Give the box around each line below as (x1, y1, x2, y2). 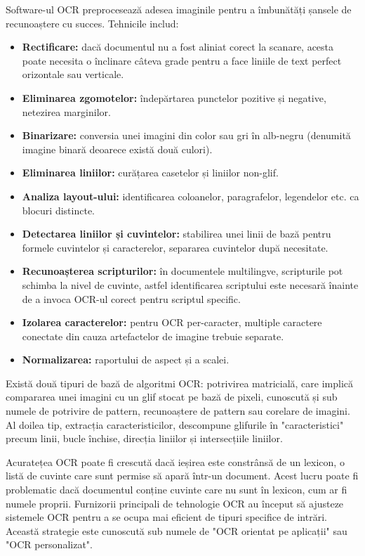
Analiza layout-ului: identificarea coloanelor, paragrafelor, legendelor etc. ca (22, 188, 359, 203)
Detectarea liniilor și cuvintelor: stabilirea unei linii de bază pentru (22, 226, 331, 241)
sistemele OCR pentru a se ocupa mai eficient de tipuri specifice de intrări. (6, 510, 327, 524)
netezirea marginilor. (22, 104, 111, 119)
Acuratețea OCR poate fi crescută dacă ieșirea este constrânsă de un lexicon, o (6, 454, 345, 469)
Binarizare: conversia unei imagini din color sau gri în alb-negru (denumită (22, 128, 351, 143)
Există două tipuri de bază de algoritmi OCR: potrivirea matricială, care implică (6, 375, 354, 390)
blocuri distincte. (22, 202, 95, 217)
